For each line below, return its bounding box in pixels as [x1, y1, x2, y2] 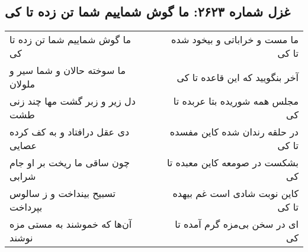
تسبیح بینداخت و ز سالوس [9, 186, 115, 201]
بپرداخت [9, 200, 43, 214]
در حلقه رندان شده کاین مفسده [169, 125, 299, 139]
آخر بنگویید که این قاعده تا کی [177, 70, 299, 84]
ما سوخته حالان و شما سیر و [9, 63, 126, 77]
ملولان [9, 77, 36, 91]
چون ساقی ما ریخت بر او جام [9, 156, 130, 170]
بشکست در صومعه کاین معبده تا [166, 156, 299, 170]
